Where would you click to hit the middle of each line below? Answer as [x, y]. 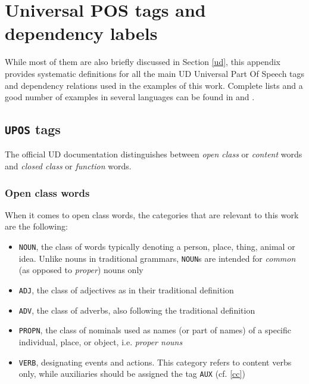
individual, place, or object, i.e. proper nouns [101, 341]
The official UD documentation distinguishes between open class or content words [154, 154]
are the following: [36, 226]
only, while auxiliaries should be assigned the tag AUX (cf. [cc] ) [132, 374]
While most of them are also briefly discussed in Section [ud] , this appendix [143, 62]
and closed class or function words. [68, 166]
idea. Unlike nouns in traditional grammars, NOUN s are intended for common [157, 258]
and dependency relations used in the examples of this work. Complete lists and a [154, 85]
